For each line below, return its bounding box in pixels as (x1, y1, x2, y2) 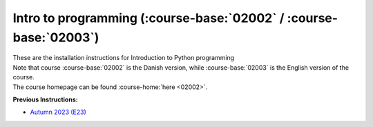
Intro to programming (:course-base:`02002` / (12, 10, 285, 26)
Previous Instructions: (12, 95, 79, 104)
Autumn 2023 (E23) (30, 108, 86, 117)
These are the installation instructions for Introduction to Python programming (12, 54, 235, 62)
